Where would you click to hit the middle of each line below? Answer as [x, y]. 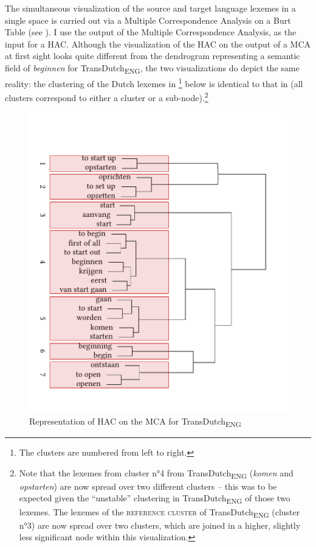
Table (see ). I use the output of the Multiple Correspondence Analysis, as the [151, 32]
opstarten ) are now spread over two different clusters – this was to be [148, 486]
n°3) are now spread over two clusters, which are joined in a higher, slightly [160, 525]
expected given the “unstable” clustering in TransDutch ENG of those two [155, 499]
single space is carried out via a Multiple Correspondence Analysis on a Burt [148, 20]
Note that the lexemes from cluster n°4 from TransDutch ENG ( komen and [156, 473]
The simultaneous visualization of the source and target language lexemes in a [150, 8]
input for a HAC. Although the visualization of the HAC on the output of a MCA [158, 44]
